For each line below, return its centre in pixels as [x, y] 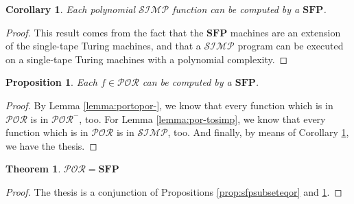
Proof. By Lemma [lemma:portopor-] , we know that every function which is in [169, 105]
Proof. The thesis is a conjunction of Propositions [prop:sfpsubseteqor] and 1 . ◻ [174, 191]
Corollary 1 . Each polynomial [70, 9]
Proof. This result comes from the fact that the [105, 32]
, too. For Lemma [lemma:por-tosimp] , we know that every [202, 118]
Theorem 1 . [33, 169]
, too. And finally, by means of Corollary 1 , [258, 132]
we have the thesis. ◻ [51, 145]
